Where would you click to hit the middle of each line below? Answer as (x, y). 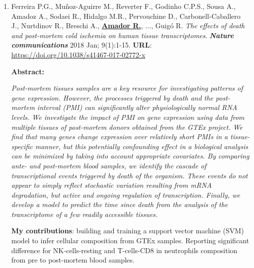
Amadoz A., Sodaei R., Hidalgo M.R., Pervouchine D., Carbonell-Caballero (126, 16)
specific (22, 146)
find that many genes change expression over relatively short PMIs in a (120, 136)
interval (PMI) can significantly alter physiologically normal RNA (137, 107)
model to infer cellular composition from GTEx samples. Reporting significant (130, 241)
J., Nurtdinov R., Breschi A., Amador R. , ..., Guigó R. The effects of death (128, 26)
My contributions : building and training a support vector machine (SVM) (127, 231)
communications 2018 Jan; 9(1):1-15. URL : (82, 45)
